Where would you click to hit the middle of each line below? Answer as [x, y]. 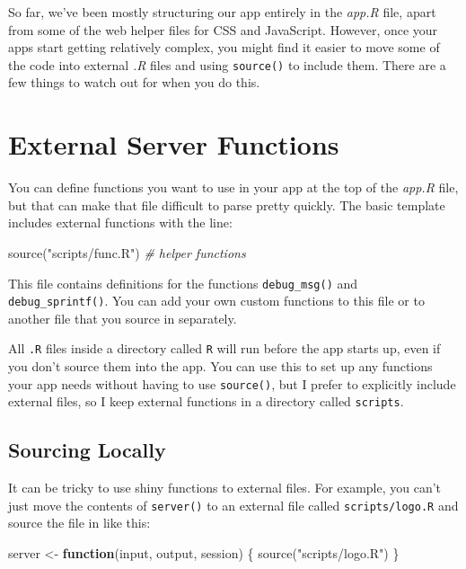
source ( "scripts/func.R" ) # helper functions [127, 252]
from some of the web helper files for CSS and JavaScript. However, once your [223, 29]
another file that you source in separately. [123, 318]
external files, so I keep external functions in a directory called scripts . [206, 401]
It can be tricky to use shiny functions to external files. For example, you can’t [225, 488]
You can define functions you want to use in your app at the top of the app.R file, [233, 187]
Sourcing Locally [87, 450]
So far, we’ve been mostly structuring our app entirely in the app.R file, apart [222, 12]
